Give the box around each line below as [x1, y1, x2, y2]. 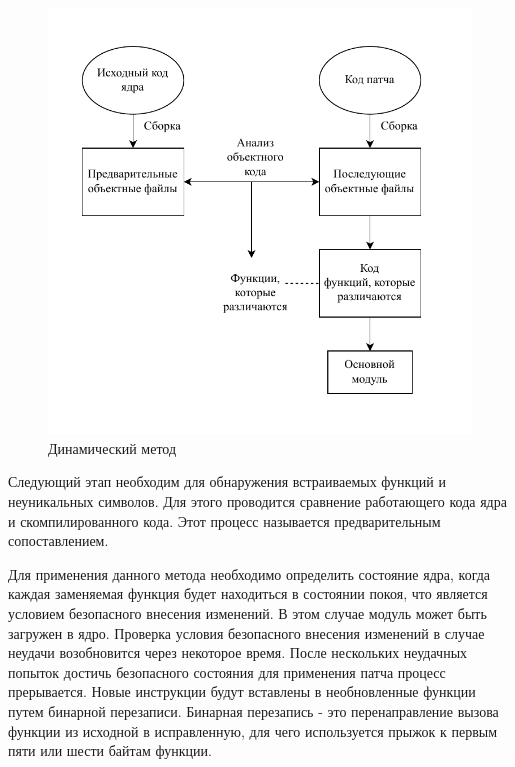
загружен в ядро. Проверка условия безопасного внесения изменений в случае [8, 622, 485, 643]
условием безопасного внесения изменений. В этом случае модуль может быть [8, 603, 487, 623]
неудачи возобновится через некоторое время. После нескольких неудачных [8, 642, 468, 663]
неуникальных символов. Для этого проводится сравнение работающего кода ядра [8, 491, 507, 512]
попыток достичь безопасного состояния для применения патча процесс [8, 661, 446, 682]
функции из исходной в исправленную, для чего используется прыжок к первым [8, 720, 498, 741]
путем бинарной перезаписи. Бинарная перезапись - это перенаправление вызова [8, 700, 499, 721]
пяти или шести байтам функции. [8, 740, 212, 761]
